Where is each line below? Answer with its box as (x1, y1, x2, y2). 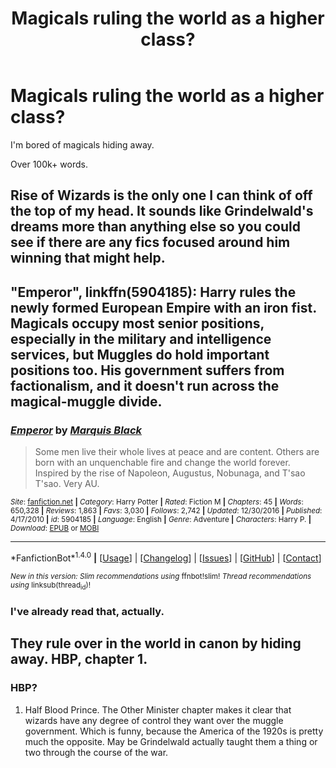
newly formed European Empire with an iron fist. (10, 299, 317, 316)
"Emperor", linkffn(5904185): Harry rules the (10, 283, 297, 301)
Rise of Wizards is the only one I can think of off (10, 187, 313, 204)
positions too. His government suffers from (10, 362, 285, 379)
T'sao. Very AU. (34, 478, 100, 490)
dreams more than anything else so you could (10, 218, 301, 236)
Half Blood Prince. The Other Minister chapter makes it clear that (24, 703, 292, 716)
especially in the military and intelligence (10, 330, 272, 347)
